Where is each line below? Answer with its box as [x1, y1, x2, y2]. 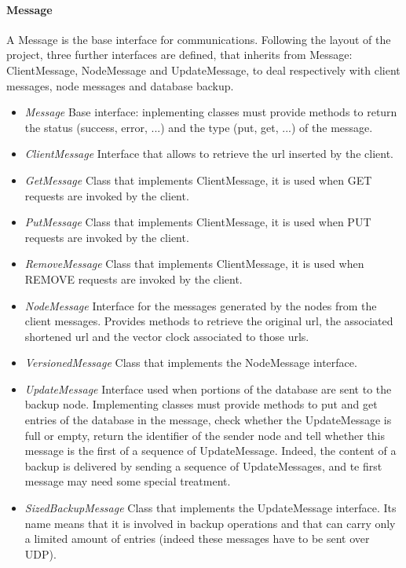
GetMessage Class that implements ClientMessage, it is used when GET [24, 171, 372, 188]
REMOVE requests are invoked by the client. [24, 270, 243, 287]
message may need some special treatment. [24, 473, 231, 489]
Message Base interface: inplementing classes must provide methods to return [24, 104, 397, 120]
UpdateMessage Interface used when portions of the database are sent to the [24, 380, 392, 397]
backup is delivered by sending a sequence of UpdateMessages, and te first [24, 457, 382, 474]
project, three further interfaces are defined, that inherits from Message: [6, 46, 353, 63]
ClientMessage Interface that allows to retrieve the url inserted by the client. [24, 145, 393, 162]
